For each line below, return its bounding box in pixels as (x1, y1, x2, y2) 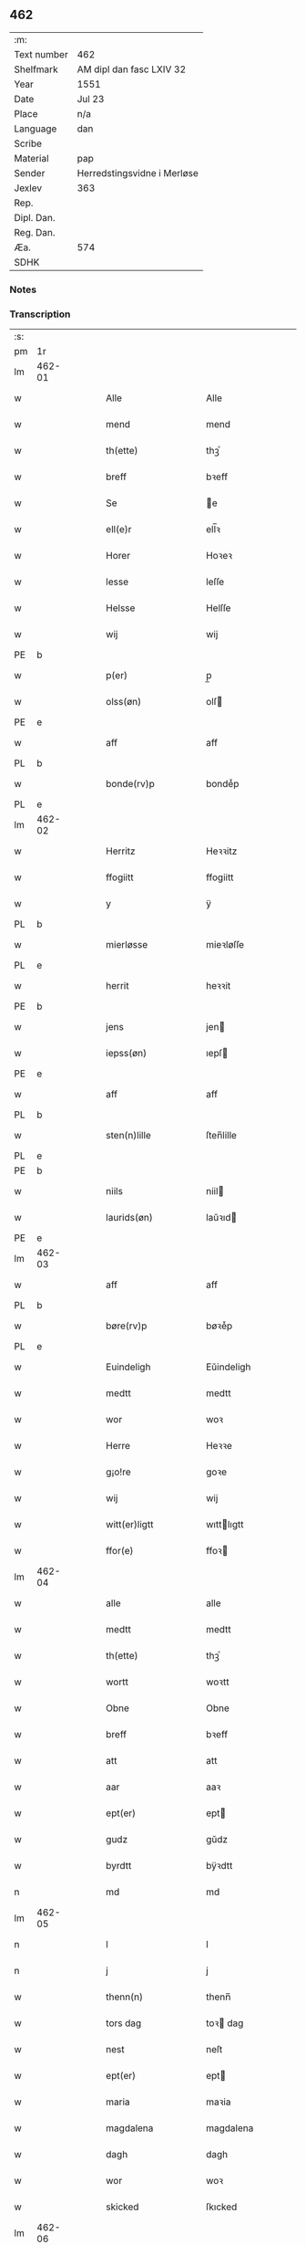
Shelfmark (14, 63, 58, 76)
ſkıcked (206, 2200, 238, 2213)
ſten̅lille (206, 1129, 237, 1142)
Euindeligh (106, 1360, 151, 1373)
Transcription (9, 308, 71, 320)
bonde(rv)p (106, 778, 155, 791)
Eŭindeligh (206, 1360, 251, 1373)
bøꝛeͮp (206, 1319, 233, 1332)
